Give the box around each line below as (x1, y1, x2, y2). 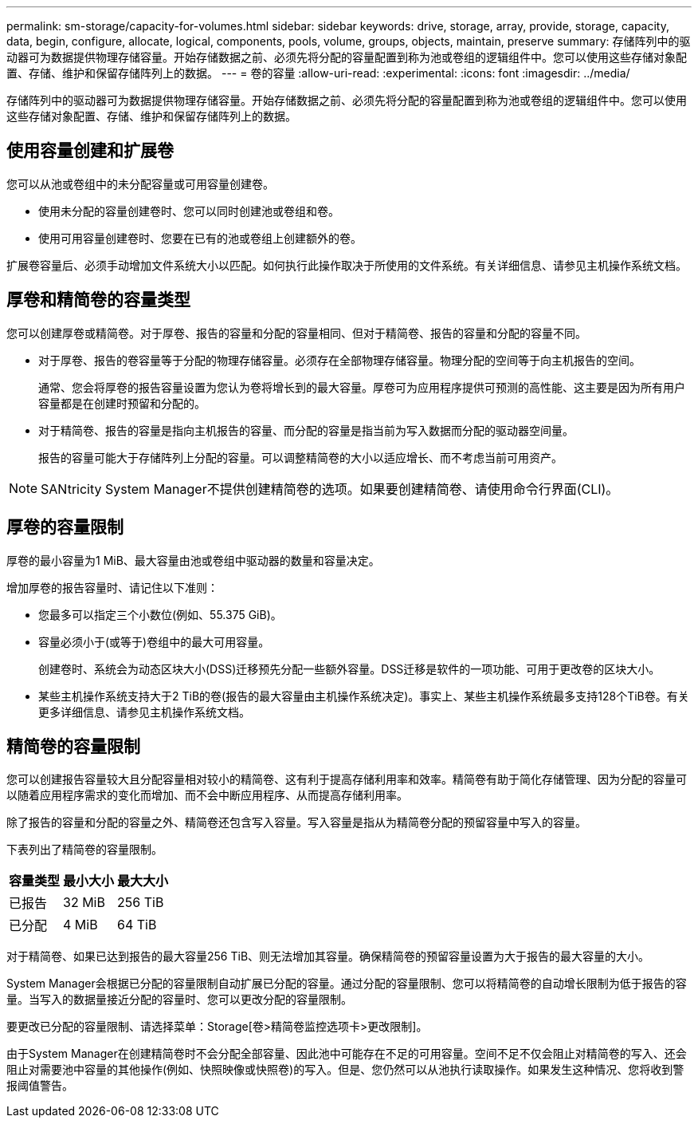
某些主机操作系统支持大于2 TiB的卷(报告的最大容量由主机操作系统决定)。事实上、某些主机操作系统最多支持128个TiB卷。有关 (38, 688, 689, 703)
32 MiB (63, 894, 105, 911)
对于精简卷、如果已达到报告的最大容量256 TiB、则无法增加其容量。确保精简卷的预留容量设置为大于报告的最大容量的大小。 (6, 949, 650, 964)
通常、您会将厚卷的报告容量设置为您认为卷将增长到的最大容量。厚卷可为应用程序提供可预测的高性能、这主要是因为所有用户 (38, 380, 685, 394)
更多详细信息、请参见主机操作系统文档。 (38, 704, 250, 719)
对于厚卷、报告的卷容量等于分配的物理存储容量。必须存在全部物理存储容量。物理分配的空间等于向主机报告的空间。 (38, 353, 641, 367)
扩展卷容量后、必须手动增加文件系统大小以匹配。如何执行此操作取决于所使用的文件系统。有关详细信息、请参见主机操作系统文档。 (6, 258, 687, 272)
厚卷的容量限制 (6, 517, 124, 538)
